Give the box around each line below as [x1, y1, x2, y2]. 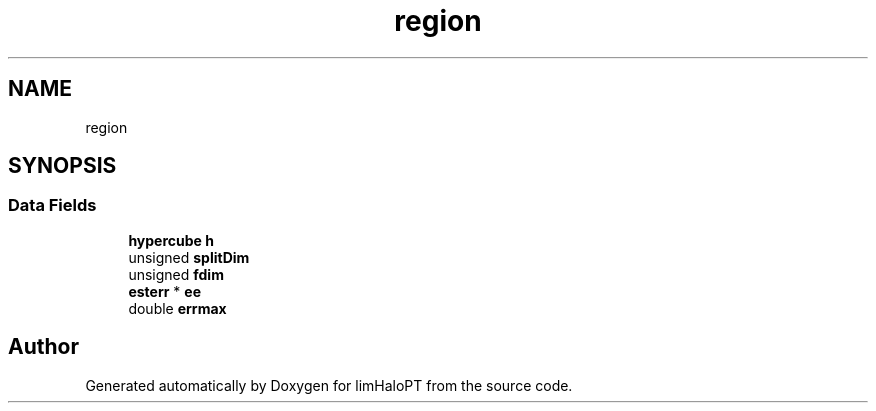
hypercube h [128, 231, 214, 249]
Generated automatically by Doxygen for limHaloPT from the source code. [85, 376, 573, 394]
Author [8, 334, 79, 360]
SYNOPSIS [8, 153, 117, 179]
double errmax [128, 299, 227, 317]
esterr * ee [128, 282, 201, 300]
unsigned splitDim [128, 248, 250, 266]
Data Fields [8, 195, 97, 216]
